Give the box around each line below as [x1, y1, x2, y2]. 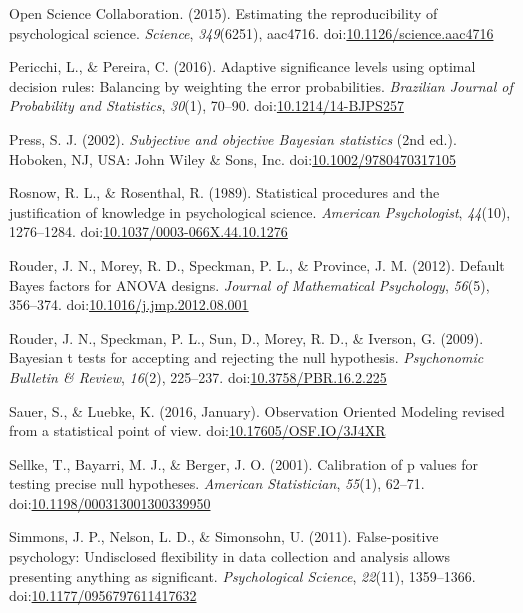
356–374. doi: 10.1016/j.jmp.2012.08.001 [9, 294, 249, 315]
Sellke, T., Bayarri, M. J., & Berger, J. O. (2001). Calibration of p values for [9, 453, 478, 474]
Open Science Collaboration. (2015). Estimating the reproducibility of [9, 3, 438, 23]
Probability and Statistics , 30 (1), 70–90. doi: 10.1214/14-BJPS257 [9, 95, 404, 116]
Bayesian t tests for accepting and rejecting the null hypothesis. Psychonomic [9, 347, 484, 368]
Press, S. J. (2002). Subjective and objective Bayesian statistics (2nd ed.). [9, 128, 457, 149]
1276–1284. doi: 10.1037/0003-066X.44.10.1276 [9, 221, 288, 242]
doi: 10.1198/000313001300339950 [9, 492, 211, 513]
